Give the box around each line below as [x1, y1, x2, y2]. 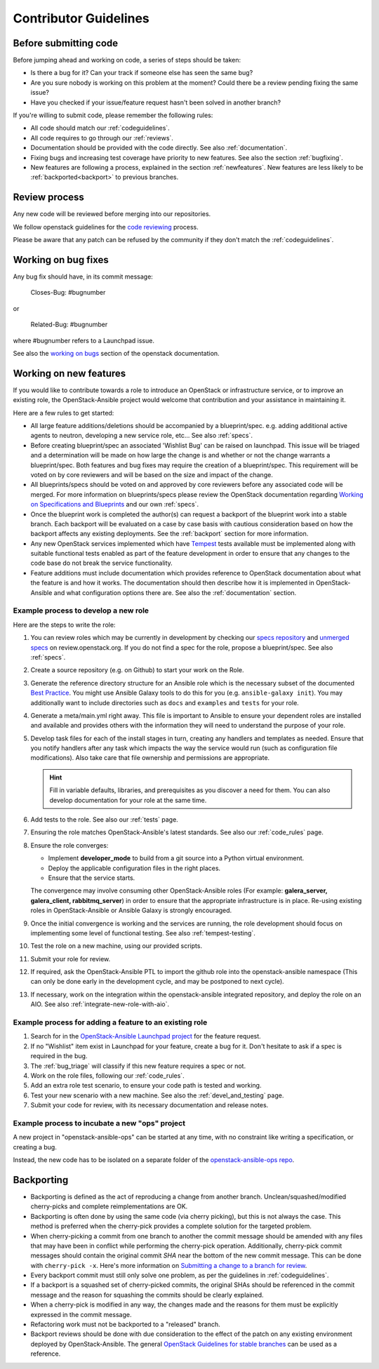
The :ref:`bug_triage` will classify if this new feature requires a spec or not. [30, 1062, 246, 1070]
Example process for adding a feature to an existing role [13, 1017, 208, 1027]
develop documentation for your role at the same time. [49, 796, 207, 804]
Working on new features [13, 367, 126, 379]
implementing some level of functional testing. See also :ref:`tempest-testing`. [30, 928, 255, 937]
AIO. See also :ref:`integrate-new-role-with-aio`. [30, 1000, 170, 1008]
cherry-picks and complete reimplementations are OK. [30, 1202, 188, 1210]
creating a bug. [13, 1142, 58, 1151]
